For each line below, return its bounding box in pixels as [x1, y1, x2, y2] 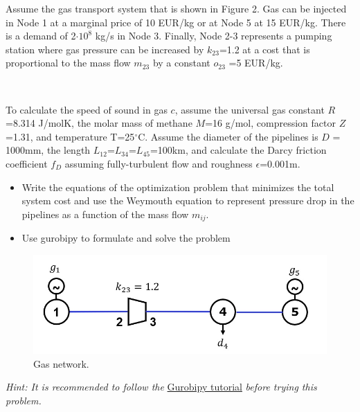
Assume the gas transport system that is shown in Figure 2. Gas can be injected [6, 1, 347, 15]
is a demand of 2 [6, 28, 76, 43]
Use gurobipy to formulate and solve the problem [21, 231, 231, 245]
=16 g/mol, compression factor [205, 116, 336, 130]
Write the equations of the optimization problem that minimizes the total [21, 179, 334, 194]
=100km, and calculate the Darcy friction [150, 143, 327, 157]
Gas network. [33, 356, 89, 370]
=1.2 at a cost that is [219, 42, 310, 56]
